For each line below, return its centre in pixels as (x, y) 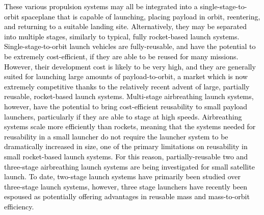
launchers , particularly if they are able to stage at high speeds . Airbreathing (123, 116)
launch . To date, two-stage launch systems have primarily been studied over (123, 176)
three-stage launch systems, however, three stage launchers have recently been (126, 186)
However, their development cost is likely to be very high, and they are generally (130, 66)
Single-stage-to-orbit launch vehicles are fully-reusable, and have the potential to (130, 46)
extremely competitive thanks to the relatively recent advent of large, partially (127, 86)
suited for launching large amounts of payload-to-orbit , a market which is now (126, 76)
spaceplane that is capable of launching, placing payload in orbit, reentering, (141, 16)
